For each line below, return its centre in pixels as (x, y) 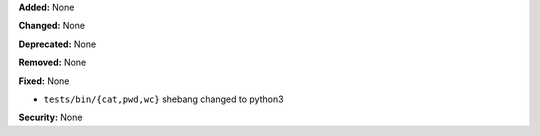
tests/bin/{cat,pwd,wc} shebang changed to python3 (163, 99)
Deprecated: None (57, 44)
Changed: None (51, 26)
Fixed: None (44, 81)
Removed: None (52, 62)
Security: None (50, 117)
